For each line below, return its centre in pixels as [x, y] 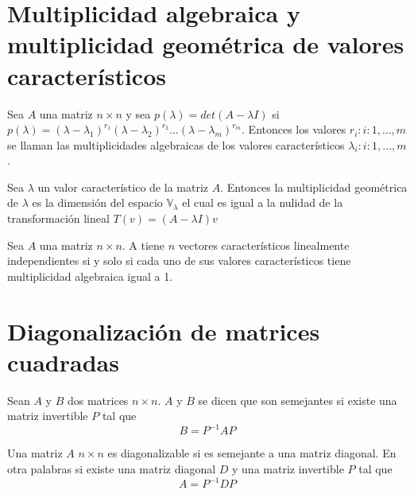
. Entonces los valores [294, 129]
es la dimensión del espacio [97, 202]
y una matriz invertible [288, 469]
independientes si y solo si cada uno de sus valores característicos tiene [179, 261]
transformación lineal [58, 218]
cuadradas [63, 362]
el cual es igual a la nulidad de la [263, 202]
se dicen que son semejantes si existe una [298, 400]
